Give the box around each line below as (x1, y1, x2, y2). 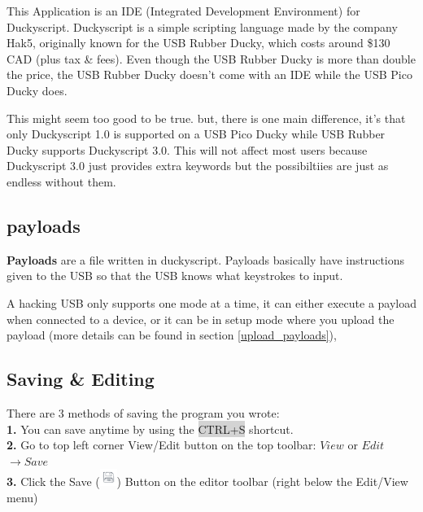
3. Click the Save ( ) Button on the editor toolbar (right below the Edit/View (7, 473, 408, 490)
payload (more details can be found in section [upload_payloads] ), (7, 326, 337, 344)
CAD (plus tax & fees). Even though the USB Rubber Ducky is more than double (7, 50, 416, 67)
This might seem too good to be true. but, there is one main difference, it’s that (7, 109, 406, 126)
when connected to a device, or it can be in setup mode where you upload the (7, 310, 395, 327)
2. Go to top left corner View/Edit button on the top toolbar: (7, 436, 316, 453)
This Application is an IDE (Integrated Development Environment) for (7, 2, 360, 19)
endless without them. (7, 173, 116, 190)
